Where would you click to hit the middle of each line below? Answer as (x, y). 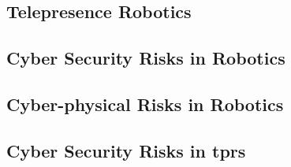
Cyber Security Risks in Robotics (146, 58)
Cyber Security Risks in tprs (126, 150)
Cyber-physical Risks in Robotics (145, 104)
